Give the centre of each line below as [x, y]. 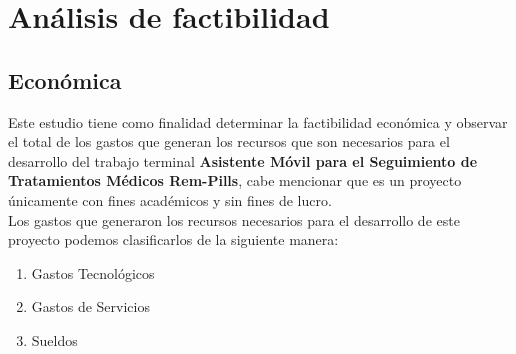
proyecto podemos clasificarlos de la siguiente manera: [173, 239]
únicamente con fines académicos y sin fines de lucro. [170, 199]
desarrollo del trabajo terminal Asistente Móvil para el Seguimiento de [243, 160]
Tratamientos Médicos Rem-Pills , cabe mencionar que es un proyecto [235, 180]
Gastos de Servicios [90, 306]
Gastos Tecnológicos [93, 272]
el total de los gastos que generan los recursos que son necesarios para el [229, 141]
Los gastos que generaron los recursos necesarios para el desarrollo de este [234, 219]
